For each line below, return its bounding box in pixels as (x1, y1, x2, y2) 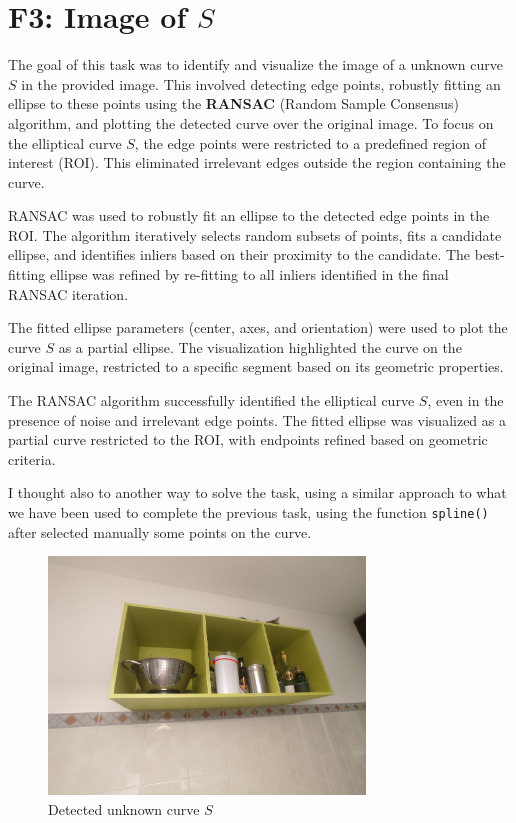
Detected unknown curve (48, 798, 200, 819)
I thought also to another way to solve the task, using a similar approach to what (8, 482, 507, 503)
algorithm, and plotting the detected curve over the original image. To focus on (8, 112, 494, 133)
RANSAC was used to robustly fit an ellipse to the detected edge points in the (8, 205, 490, 226)
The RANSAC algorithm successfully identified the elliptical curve (8, 390, 415, 411)
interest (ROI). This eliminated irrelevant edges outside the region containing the (8, 152, 506, 173)
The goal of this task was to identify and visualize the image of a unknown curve (8, 54, 503, 75)
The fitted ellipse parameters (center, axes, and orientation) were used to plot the (8, 317, 508, 338)
